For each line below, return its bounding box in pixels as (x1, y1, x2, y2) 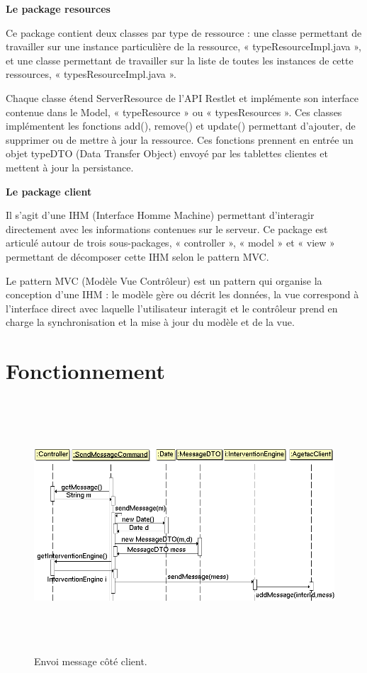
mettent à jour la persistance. (6, 159, 134, 174)
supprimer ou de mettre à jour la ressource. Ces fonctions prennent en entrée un (6, 132, 354, 147)
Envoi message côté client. (34, 653, 147, 668)
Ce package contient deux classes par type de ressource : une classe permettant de (6, 25, 362, 40)
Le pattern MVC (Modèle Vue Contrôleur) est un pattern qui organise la (6, 273, 322, 288)
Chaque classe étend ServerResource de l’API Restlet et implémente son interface (6, 90, 359, 105)
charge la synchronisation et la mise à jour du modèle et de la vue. (6, 315, 295, 329)
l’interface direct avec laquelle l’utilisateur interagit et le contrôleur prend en (6, 300, 338, 315)
